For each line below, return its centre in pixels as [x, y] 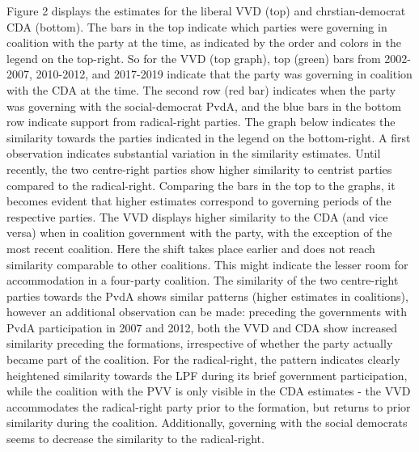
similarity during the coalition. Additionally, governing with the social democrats [207, 422]
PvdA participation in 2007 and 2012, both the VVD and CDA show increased [202, 327]
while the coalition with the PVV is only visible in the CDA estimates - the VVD [209, 391]
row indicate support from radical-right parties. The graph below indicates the [201, 122]
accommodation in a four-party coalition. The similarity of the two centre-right [203, 280]
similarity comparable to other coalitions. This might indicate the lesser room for [207, 264]
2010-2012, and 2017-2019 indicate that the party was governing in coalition [224, 74]
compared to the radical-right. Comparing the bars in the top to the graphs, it [201, 185]
